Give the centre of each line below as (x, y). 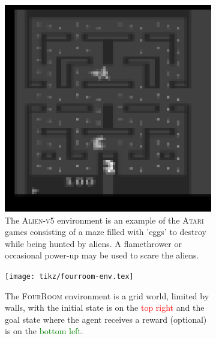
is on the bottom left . (44, 331)
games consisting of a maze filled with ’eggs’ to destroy (106, 232)
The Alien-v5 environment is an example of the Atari (104, 220)
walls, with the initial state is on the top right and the (105, 307)
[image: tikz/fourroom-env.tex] (69, 276)
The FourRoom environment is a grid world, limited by (107, 295)
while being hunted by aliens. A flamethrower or (93, 243)
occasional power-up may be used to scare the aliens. (102, 255)
